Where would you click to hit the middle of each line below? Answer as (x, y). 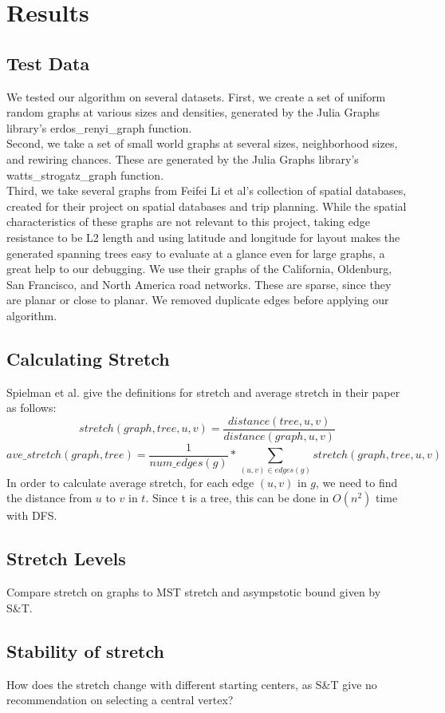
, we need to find (357, 482)
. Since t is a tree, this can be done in (237, 498)
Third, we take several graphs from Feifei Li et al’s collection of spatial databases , (207, 190)
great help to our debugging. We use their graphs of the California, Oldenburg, (199, 269)
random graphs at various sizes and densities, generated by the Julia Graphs (193, 112)
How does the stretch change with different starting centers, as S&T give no (192, 684)
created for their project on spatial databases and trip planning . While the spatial (207, 206)
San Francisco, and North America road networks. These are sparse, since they (199, 284)
